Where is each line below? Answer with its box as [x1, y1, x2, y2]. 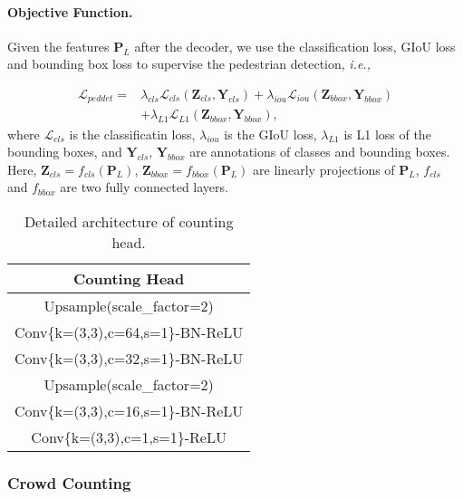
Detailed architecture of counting [24, 210, 234, 232]
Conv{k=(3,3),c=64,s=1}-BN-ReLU [14, 321, 244, 342]
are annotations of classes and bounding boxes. [189, 142, 450, 161]
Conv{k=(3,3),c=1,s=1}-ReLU [31, 426, 227, 447]
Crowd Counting [7, 471, 131, 494]
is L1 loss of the [343, 124, 431, 143]
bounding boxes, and [7, 142, 122, 161]
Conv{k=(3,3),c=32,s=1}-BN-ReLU [14, 347, 244, 369]
